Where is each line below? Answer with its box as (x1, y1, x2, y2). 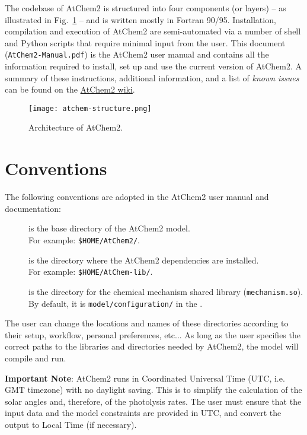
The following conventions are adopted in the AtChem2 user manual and (5, 190, 269, 203)
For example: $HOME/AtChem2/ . (28, 233, 140, 246)
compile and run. (5, 351, 66, 364)
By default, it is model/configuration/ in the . (28, 297, 203, 309)
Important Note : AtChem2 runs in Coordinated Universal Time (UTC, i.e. (5, 372, 285, 384)
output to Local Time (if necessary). (5, 418, 137, 430)
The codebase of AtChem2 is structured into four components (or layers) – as (5, 2, 286, 14)
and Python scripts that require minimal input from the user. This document (5, 36, 286, 49)
